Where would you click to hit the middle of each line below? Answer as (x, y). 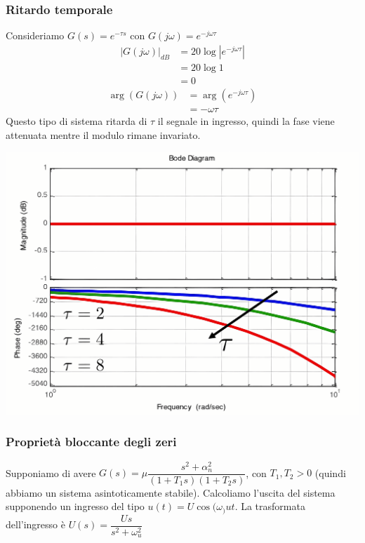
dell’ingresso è (35, 524)
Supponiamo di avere (51, 472)
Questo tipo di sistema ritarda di (77, 120)
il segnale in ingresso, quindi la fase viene (246, 120)
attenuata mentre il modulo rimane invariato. (103, 134)
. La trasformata (270, 506)
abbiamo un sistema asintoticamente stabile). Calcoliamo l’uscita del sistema (171, 492)
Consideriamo (35, 35)
